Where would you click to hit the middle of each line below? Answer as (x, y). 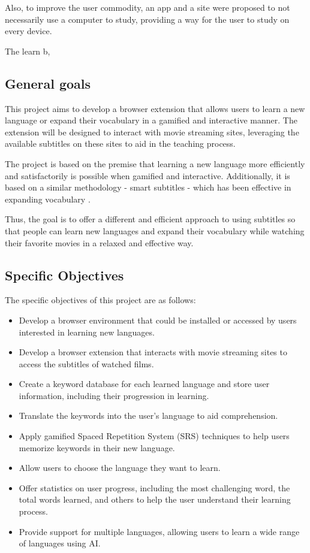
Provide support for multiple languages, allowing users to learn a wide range (159, 531)
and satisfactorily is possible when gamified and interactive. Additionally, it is (148, 175)
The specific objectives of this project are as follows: (100, 300)
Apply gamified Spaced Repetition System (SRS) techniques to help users (154, 436)
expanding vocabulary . (48, 199)
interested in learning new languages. (87, 332)
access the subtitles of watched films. (86, 363)
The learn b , (28, 51)
